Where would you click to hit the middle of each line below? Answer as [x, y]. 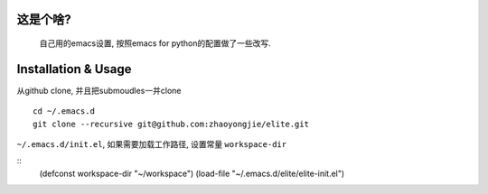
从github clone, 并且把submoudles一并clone [99, 90]
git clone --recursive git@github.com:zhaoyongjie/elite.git [171, 124]
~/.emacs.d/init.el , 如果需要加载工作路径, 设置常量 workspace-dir [152, 144]
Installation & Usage [74, 69]
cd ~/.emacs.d [64, 111]
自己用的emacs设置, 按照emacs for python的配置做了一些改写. [155, 43]
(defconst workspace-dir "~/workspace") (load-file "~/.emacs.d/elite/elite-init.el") [192, 173]
